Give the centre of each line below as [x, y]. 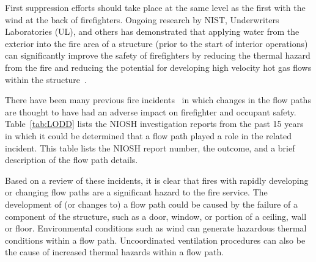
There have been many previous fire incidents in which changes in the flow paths [158, 100]
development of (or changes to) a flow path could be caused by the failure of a [151, 204]
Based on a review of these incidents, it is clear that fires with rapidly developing [157, 180]
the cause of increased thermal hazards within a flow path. [115, 252]
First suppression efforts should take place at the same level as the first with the [155, 7]
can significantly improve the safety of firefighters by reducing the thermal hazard [158, 55]
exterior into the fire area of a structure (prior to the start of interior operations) [156, 43]
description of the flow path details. [72, 160]
